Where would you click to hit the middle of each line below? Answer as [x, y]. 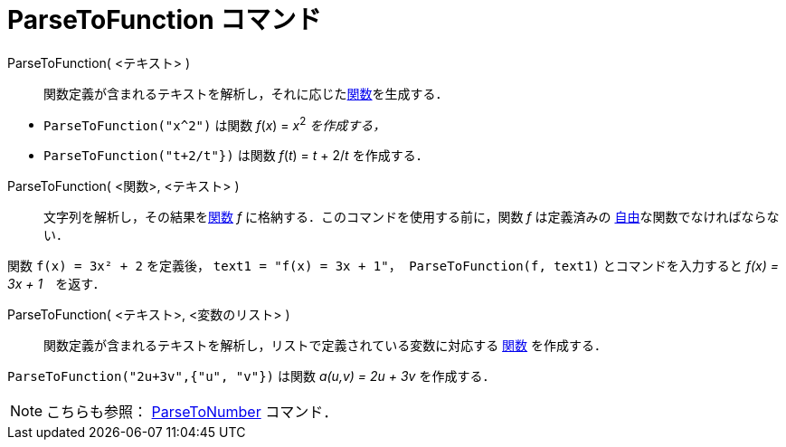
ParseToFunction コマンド [165, 20]
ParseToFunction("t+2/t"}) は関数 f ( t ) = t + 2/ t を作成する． [236, 156]
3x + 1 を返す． [57, 284]
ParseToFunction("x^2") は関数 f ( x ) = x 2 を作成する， [215, 124]
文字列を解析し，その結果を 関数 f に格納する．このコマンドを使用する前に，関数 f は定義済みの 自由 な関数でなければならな [412, 217]
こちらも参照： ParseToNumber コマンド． [192, 412]
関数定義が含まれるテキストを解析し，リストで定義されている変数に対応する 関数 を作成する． [326, 346]
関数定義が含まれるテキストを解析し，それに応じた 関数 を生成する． [246, 93]
